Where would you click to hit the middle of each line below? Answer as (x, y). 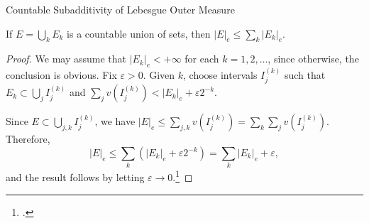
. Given (159, 75)
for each (202, 59)
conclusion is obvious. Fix (61, 75)
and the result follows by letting (75, 177)
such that (305, 75)
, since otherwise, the (313, 59)
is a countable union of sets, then (139, 33)
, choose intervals (220, 75)
